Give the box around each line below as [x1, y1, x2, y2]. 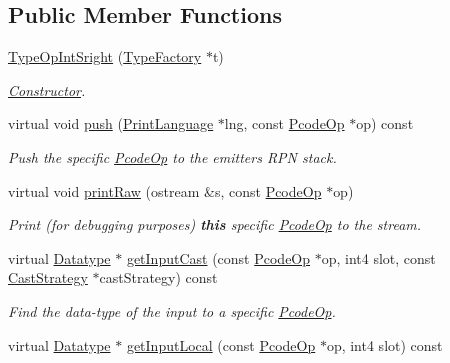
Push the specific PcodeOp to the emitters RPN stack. [8, 146, 337, 167]
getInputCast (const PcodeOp [126, 247, 311, 268]
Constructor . [8, 79, 86, 100]
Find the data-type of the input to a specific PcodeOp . [8, 300, 336, 321]
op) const [356, 113, 414, 134]
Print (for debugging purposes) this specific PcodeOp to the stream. [8, 214, 422, 235]
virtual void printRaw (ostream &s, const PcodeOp [8, 180, 322, 201]
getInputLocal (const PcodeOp [126, 334, 316, 355]
